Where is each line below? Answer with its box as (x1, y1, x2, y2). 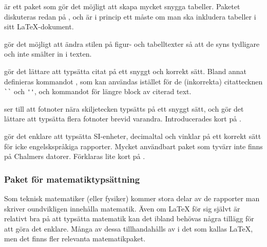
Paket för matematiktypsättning (4, 172, 140, 185)
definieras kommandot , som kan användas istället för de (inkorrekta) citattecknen (4, 76, 263, 86)
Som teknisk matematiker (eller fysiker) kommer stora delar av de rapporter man (4, 193, 260, 203)
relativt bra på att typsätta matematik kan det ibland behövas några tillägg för (4, 213, 254, 224)
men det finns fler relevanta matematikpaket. (4, 233, 146, 244)
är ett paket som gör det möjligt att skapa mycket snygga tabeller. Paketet (4, 1, 240, 11)
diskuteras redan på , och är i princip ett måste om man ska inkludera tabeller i (4, 11, 256, 22)
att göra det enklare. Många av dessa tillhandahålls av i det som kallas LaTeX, (4, 223, 253, 234)
